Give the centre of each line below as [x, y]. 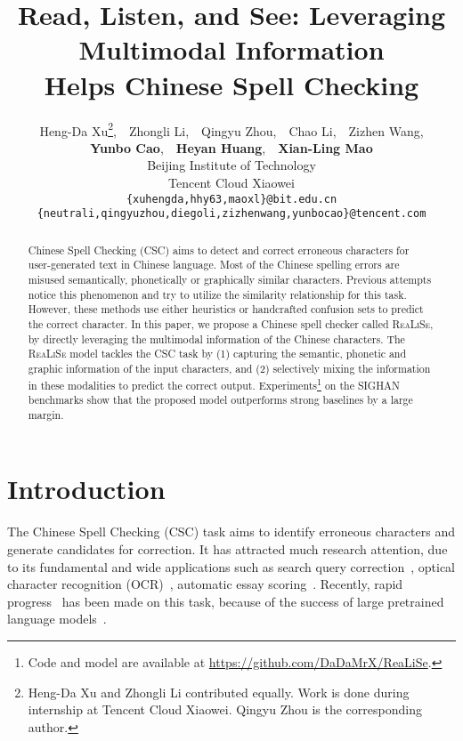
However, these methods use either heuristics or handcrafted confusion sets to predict [226, 309]
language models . [57, 619]
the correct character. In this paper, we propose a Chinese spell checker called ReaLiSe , [231, 323]
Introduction [86, 489]
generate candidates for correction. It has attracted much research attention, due [227, 549]
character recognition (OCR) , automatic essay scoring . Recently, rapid [205, 584]
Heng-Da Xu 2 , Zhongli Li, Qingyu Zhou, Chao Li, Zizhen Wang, [231, 129]
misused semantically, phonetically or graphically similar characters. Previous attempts [230, 279]
